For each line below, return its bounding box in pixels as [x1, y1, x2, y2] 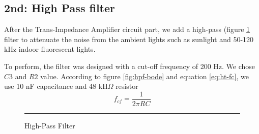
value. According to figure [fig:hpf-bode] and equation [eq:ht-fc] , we [40, 71, 249, 81]
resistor [116, 81, 138, 91]
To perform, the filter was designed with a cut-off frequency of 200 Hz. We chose [4, 60, 255, 71]
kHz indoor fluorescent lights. [4, 44, 96, 54]
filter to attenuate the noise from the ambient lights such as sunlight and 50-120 [4, 33, 254, 44]
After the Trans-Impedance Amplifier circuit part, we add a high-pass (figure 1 [4, 24, 250, 35]
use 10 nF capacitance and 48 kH [4, 81, 108, 91]
